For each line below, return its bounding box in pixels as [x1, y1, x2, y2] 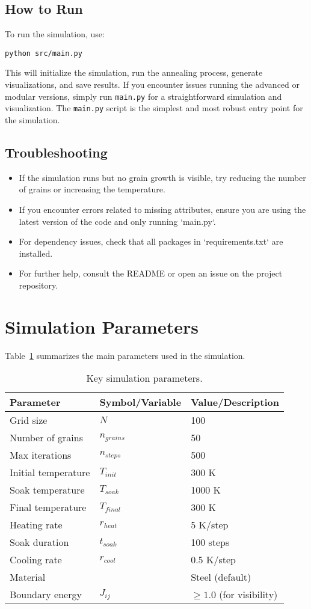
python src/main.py [5, 49, 82, 58]
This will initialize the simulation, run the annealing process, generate [5, 66, 263, 79]
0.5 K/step [191, 552, 236, 567]
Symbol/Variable [99, 395, 182, 409]
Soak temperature [10, 483, 85, 497]
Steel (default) [191, 570, 251, 584]
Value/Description [191, 395, 280, 409]
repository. [19, 278, 58, 291]
